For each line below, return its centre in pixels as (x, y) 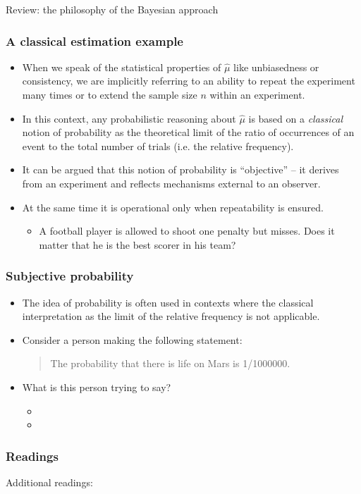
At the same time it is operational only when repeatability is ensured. (173, 207)
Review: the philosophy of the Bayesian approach (112, 9)
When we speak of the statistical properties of (122, 67)
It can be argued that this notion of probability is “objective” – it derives (180, 169)
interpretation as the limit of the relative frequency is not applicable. (171, 316)
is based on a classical (296, 118)
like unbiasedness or (276, 67)
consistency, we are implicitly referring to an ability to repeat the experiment (189, 81)
